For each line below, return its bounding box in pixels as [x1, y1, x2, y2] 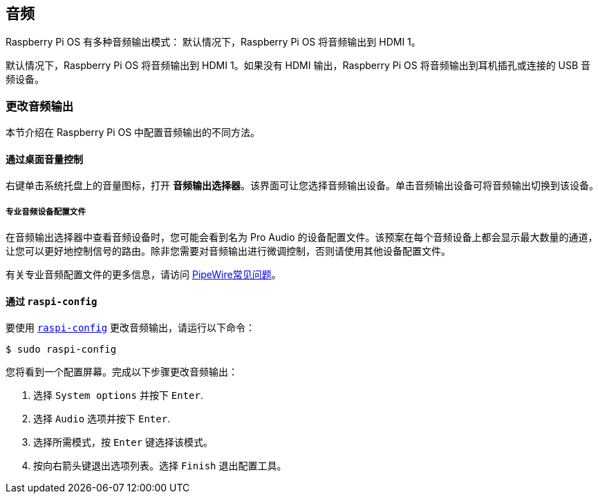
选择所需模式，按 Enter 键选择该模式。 [33, 436, 214, 449]
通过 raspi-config [6, 295, 97, 307]
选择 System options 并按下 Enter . [33, 389, 204, 402]
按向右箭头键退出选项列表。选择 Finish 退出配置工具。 [33, 460, 287, 472]
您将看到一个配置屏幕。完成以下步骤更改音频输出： [6, 366, 238, 378]
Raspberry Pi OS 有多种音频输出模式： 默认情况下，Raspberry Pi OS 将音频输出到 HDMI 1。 [6, 36, 421, 48]
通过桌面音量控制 [6, 153, 83, 165]
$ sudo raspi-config [6, 344, 117, 355]
